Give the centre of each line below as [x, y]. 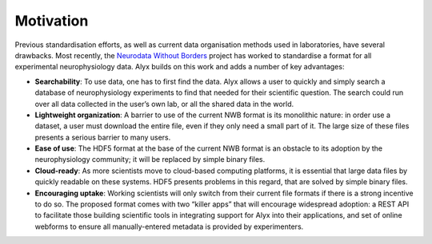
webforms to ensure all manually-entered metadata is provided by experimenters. [169, 226]
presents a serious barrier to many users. [103, 137]
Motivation [52, 21]
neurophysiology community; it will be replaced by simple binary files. [150, 159]
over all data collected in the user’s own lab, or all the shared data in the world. [164, 104]
